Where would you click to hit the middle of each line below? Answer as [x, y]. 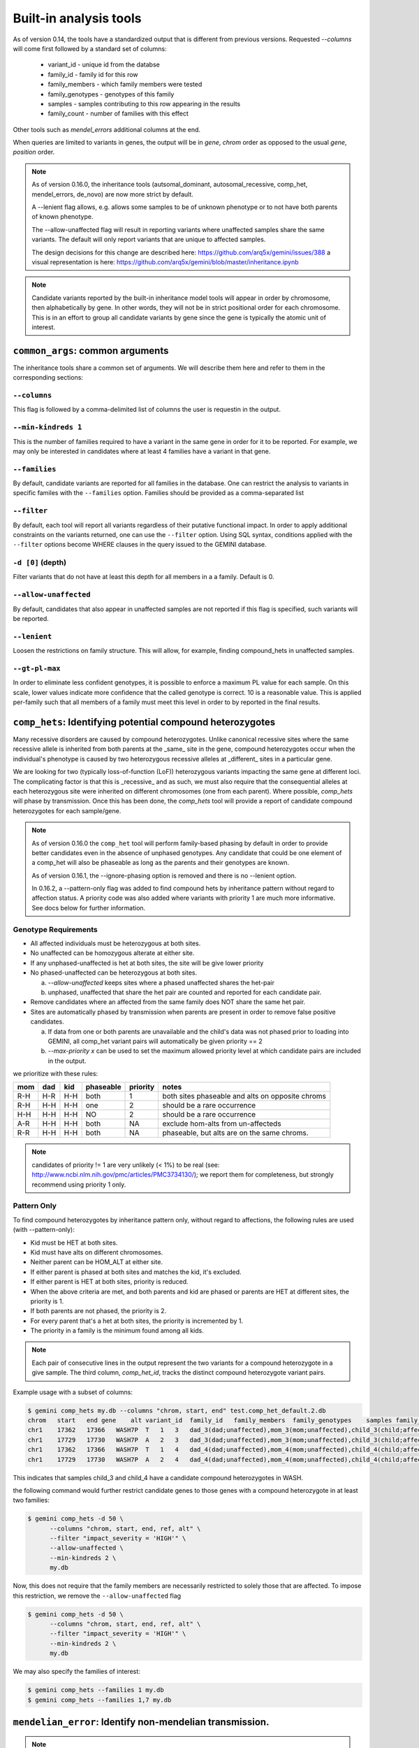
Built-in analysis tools [77, 18]
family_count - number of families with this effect [118, 114]
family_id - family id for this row [93, 74]
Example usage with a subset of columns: [73, 1392]
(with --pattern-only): [44, 1230]
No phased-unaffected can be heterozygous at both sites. [114, 973]
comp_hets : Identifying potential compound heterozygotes [144, 722]
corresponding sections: [48, 378]
